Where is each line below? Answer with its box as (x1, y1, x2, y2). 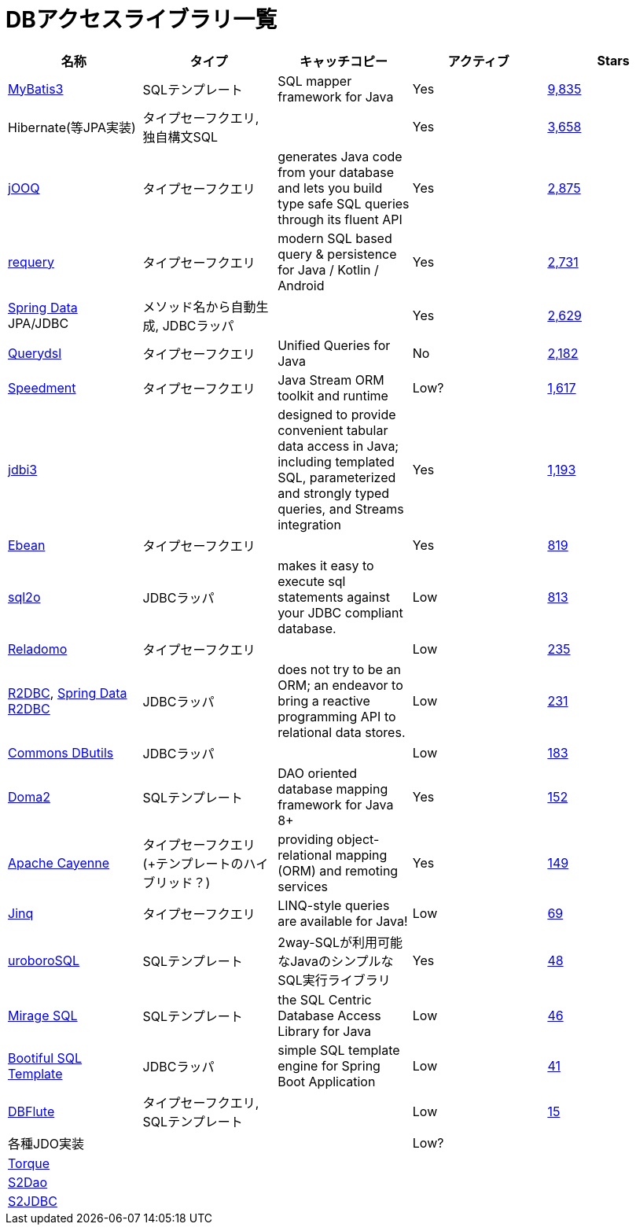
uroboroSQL (8, 952, 80, 968)
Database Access (278, 1007, 381, 1023)
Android (278, 277, 325, 293)
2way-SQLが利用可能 (278, 934, 403, 950)
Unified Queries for (278, 337, 391, 353)
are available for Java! (278, 912, 408, 929)
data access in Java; (278, 437, 399, 454)
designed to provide (278, 406, 396, 422)
